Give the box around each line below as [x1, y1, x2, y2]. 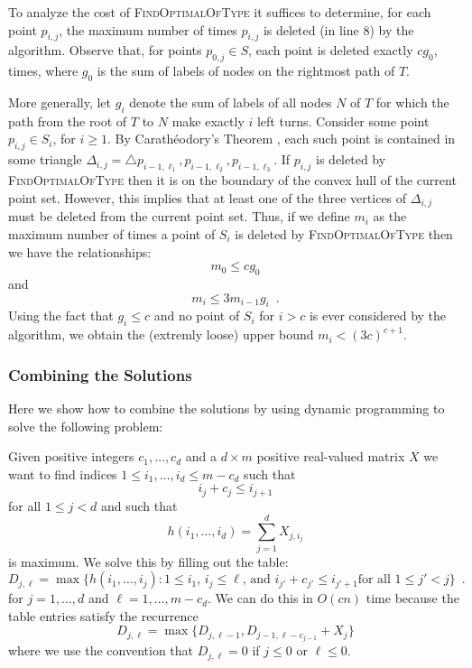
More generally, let [8, 92, 112, 111]
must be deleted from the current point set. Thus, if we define [8, 207, 350, 226]
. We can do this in [208, 589, 313, 608]
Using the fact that [8, 306, 114, 325]
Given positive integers [8, 447, 134, 466]
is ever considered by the [309, 306, 447, 325]
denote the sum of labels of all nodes [129, 92, 332, 111]
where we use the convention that [8, 641, 194, 660]
